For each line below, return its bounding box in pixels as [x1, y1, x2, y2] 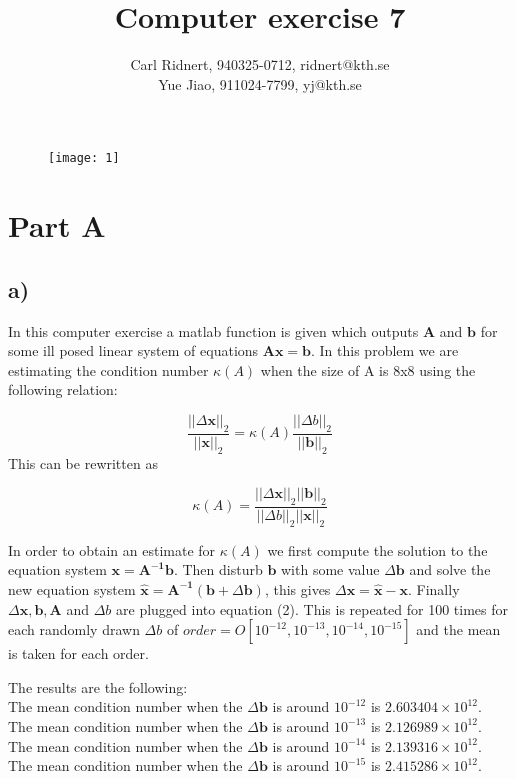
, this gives [264, 578, 331, 599]
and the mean [416, 619, 501, 640]
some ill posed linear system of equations [8, 340, 259, 361]
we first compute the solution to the [267, 539, 488, 560]
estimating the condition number [8, 359, 209, 380]
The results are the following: [8, 676, 188, 697]
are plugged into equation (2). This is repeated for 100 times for [116, 598, 509, 619]
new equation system [8, 578, 136, 599]
